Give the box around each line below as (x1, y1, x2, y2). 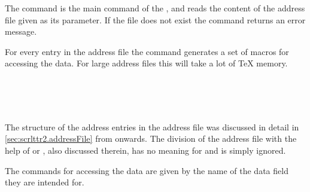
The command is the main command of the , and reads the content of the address (5, 2, 305, 14)
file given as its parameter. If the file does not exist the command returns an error (5, 13, 306, 26)
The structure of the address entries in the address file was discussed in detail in (5, 120, 299, 133)
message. (5, 25, 37, 38)
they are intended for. (5, 176, 84, 188)
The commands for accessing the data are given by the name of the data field (5, 164, 288, 176)
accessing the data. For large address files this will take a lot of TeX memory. (5, 57, 288, 69)
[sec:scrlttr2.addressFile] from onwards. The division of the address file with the (5, 132, 297, 145)
